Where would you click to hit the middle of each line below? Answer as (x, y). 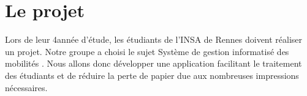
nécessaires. (26, 87)
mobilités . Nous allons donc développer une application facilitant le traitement (153, 63)
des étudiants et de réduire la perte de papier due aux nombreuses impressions (152, 75)
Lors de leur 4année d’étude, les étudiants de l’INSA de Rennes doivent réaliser (154, 39)
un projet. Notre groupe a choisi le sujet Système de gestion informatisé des (147, 51)
